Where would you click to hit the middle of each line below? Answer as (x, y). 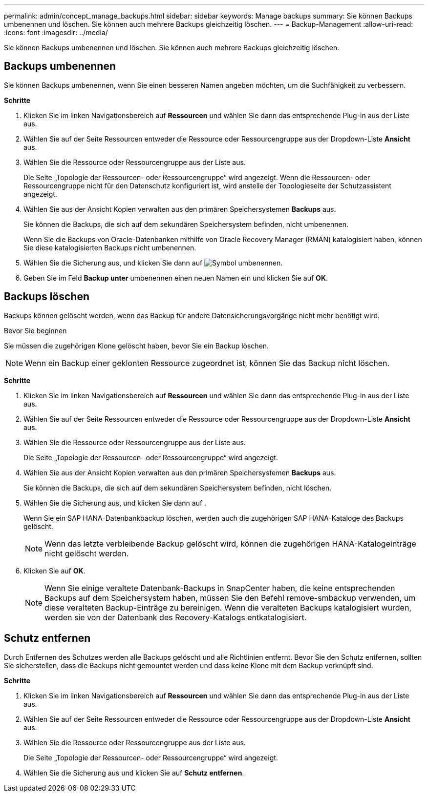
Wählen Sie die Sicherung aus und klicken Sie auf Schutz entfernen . (134, 773)
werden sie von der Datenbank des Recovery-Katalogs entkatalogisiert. (176, 617)
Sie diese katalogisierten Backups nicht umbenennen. (110, 247)
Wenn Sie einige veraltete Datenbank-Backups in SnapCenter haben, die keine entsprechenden (220, 588)
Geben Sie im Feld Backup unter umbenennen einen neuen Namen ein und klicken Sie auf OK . (176, 278)
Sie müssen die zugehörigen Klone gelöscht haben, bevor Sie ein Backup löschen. (137, 346)
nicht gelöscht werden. (87, 553)
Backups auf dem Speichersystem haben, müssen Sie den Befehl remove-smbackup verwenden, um (230, 598)
